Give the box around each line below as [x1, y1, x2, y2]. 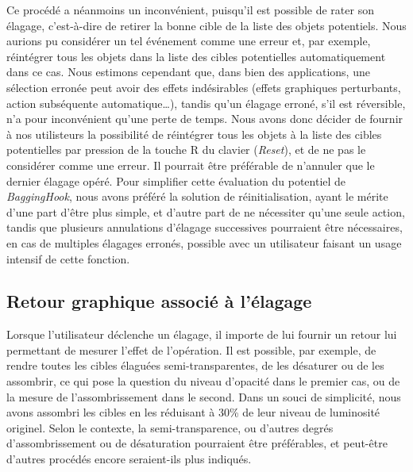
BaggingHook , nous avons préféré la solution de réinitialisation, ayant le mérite [6, 188, 388, 205]
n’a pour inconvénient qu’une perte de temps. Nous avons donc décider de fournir [6, 110, 403, 127]
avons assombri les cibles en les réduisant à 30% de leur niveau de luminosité [6, 404, 380, 420]
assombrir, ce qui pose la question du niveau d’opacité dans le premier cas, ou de [6, 373, 400, 389]
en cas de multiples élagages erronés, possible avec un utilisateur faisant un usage [6, 234, 402, 251]
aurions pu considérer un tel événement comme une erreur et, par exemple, [6, 33, 371, 49]
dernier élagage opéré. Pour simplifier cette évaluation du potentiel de [6, 172, 346, 189]
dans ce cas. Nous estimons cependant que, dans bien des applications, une [6, 63, 370, 80]
